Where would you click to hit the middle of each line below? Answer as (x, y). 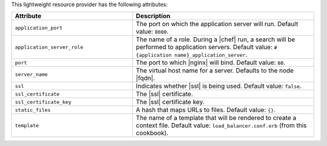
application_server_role (49, 47)
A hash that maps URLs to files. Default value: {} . (206, 110)
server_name (31, 74)
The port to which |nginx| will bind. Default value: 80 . (211, 62)
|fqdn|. (146, 78)
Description (153, 16)
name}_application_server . (211, 55)
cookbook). (152, 133)
